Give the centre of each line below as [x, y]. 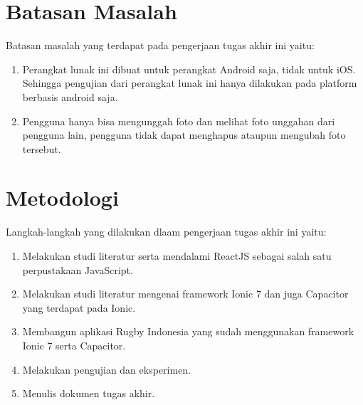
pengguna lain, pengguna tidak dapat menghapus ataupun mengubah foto [184, 135]
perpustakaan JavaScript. [78, 269]
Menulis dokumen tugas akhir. [89, 393]
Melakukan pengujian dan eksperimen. [107, 369]
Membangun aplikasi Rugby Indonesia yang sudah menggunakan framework [188, 331]
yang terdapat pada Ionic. [79, 307]
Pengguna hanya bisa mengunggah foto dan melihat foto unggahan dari [179, 121]
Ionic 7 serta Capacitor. [74, 345]
